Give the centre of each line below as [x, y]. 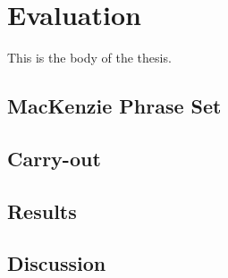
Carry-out [54, 158]
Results [42, 211]
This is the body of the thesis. [89, 58]
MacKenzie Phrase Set [114, 106]
